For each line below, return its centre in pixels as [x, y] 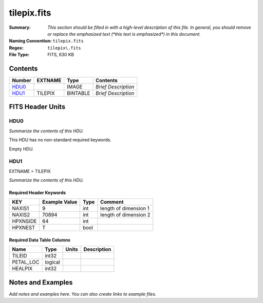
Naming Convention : [30, 41]
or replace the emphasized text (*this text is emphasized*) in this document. [124, 34]
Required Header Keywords [38, 193]
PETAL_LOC [26, 262]
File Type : [19, 55]
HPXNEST [23, 228]
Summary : [20, 27]
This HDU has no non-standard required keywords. [60, 140]
